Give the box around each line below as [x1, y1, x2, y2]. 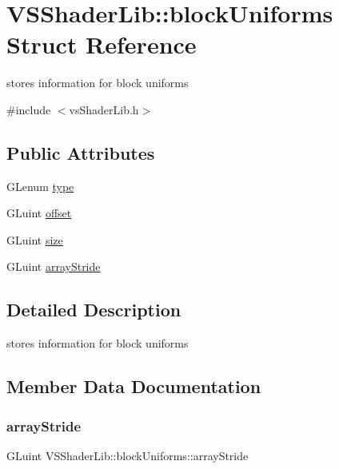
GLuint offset [6, 205, 72, 221]
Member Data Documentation [6, 374, 261, 399]
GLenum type [6, 177, 74, 194]
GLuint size [6, 231, 63, 248]
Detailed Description [6, 297, 181, 322]
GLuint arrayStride [6, 258, 101, 275]
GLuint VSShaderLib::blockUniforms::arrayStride [6, 447, 249, 463]
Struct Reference [6, 28, 197, 61]
